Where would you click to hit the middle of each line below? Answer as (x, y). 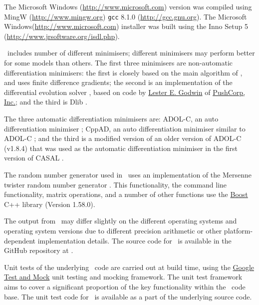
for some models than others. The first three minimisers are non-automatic (118, 63)
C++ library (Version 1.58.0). (50, 204)
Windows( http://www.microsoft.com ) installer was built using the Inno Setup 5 (126, 26)
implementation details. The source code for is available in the (134, 240)
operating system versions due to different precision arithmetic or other (113, 230)
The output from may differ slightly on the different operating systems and (121, 221)
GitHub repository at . (39, 250)
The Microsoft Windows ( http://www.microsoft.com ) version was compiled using (128, 6)
